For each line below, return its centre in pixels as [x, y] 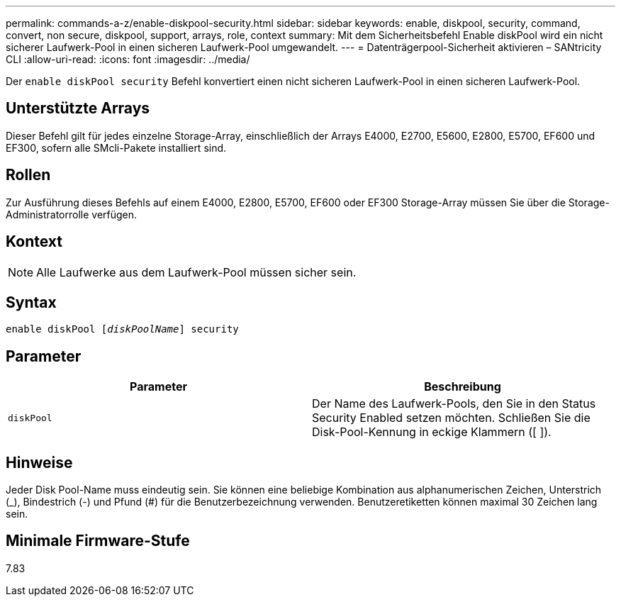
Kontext [34, 242]
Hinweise [39, 462]
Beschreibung [463, 387]
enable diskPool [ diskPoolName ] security [122, 329]
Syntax [31, 302]
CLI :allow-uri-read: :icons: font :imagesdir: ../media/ [128, 59]
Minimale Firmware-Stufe [98, 541]
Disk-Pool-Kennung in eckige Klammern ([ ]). [432, 432]
